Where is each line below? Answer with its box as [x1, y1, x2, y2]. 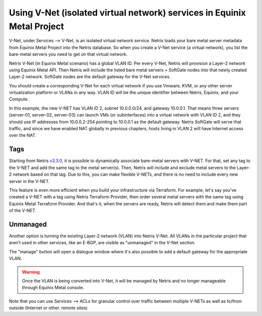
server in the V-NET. [9, 178, 50, 184]
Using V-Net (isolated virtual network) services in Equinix [9, 7, 246, 18]
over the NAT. [9, 133, 36, 138]
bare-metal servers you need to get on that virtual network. [9, 51, 128, 57]
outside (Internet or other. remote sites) [9, 305, 88, 311]
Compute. [9, 96, 29, 102]
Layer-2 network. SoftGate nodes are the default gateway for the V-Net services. [9, 74, 171, 80]
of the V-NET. [9, 208, 36, 214]
